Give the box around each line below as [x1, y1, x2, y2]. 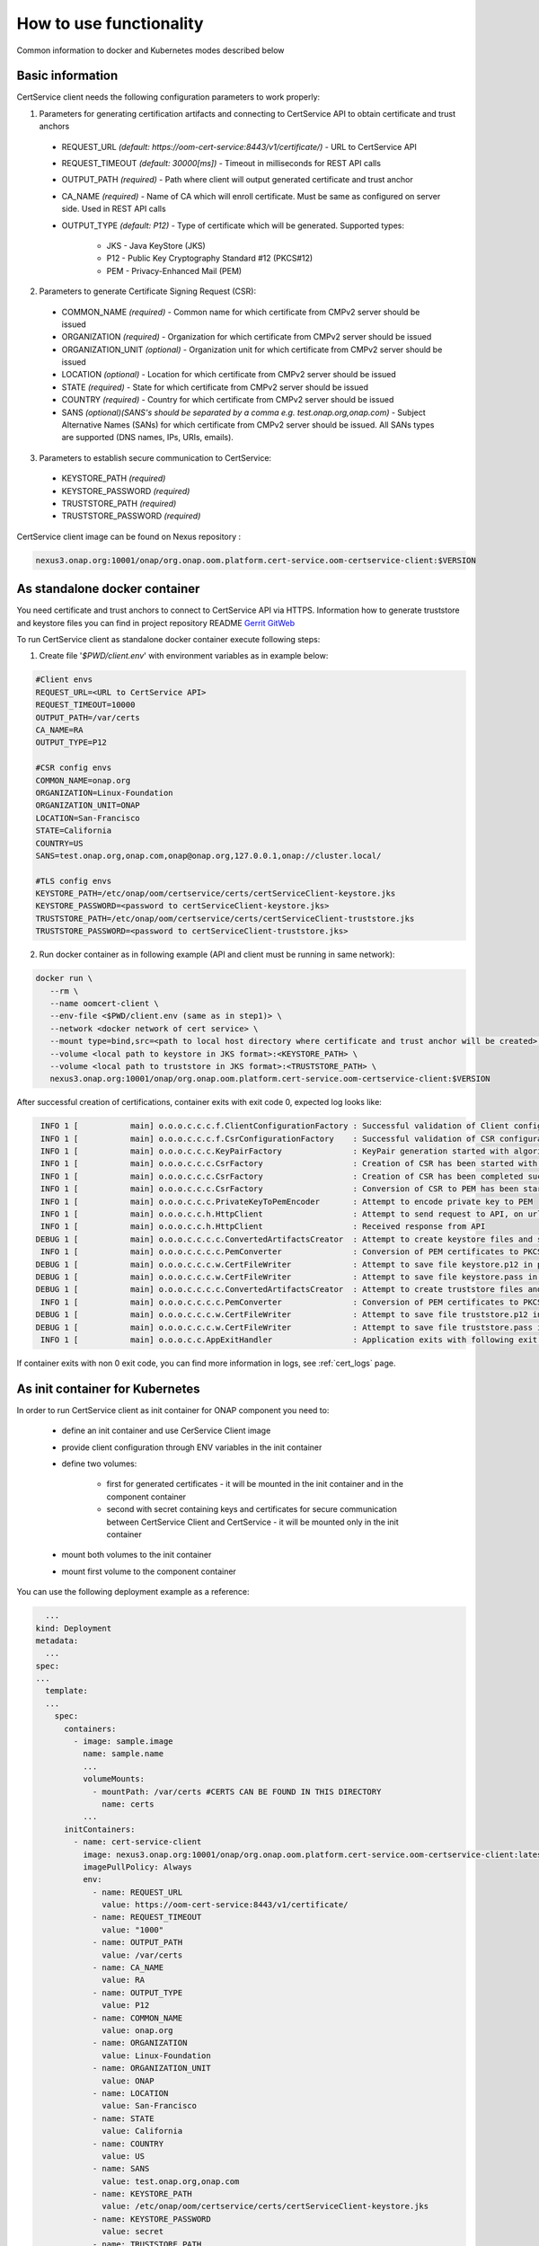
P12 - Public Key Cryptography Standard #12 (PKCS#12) [106, 252, 314, 264]
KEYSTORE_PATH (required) [61, 473, 166, 484]
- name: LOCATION [92, 2088, 169, 2098]
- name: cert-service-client [73, 1837, 202, 1847]
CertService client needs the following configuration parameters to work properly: [16, 92, 321, 102]
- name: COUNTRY [92, 2138, 164, 2149]
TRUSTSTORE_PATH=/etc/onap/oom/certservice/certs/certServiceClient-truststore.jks [35, 913, 415, 924]
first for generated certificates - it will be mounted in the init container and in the [106, 1479, 404, 1490]
